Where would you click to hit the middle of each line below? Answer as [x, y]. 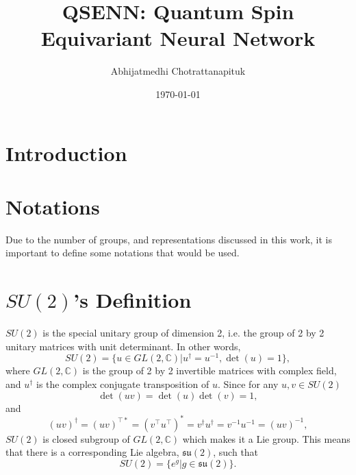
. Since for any [248, 383]
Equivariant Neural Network [178, 38]
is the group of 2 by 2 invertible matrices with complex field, [209, 370]
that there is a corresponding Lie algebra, [92, 452]
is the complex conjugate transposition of [123, 383]
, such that [236, 452]
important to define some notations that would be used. [123, 253]
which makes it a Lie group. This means [266, 438]
